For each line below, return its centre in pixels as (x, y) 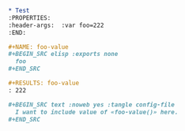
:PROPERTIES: (30, 18)
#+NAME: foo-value (38, 47)
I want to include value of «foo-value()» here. (97, 112)
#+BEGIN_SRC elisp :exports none (63, 54)
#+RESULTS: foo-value (44, 83)
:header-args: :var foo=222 (56, 25)
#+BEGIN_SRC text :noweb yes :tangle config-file (92, 105)
